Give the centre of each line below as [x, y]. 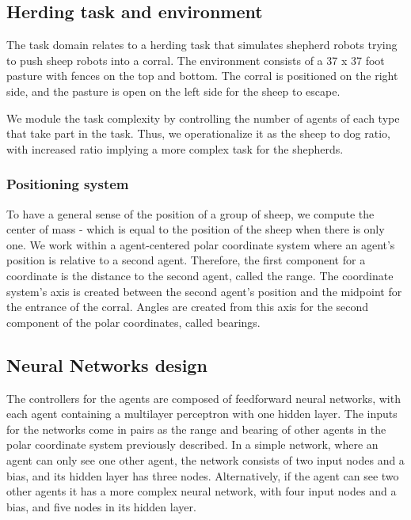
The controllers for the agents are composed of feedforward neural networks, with [204, 398]
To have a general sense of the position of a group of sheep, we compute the [190, 213]
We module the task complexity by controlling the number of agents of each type [203, 118]
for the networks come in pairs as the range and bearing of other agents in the [196, 429]
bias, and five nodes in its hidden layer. [101, 506]
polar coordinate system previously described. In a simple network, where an [192, 444]
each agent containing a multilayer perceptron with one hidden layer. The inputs [202, 414]
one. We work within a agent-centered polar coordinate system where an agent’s [201, 244]
